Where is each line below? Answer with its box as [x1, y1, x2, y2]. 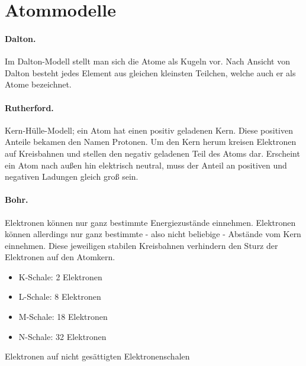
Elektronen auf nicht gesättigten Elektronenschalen [5, 350, 190, 362]
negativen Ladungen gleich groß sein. [5, 170, 138, 183]
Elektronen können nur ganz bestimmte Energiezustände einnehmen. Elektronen [5, 216, 296, 228]
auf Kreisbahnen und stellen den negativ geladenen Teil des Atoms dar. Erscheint [5, 147, 300, 159]
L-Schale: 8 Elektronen [18, 290, 101, 303]
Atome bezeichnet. [5, 78, 72, 90]
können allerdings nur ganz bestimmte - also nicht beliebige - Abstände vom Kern [5, 228, 301, 240]
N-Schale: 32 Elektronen [18, 330, 107, 342]
